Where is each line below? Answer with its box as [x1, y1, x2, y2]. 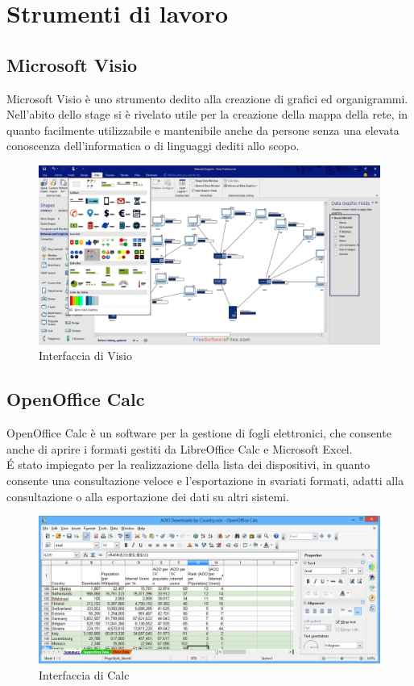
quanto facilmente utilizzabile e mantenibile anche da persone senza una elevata [6, 121, 400, 138]
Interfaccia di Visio [39, 347, 133, 364]
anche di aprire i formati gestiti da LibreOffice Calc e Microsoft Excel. [6, 440, 353, 457]
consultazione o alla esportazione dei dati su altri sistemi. [6, 487, 289, 504]
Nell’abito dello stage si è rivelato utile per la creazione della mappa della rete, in [6, 106, 408, 123]
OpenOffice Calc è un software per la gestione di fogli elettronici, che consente [6, 425, 391, 441]
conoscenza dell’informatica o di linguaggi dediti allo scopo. [6, 137, 300, 154]
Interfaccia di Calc [39, 666, 130, 683]
